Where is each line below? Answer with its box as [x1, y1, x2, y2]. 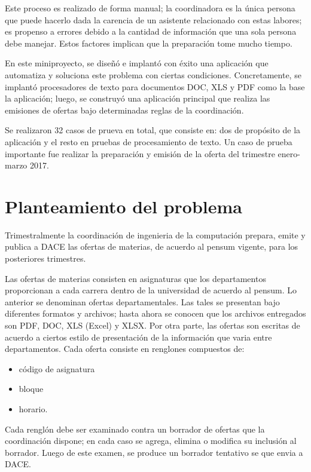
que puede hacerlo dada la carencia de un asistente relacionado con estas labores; [5, 13, 302, 26]
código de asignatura [19, 362, 95, 375]
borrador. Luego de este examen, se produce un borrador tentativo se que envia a [5, 446, 303, 458]
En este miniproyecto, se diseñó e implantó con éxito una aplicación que [5, 57, 269, 69]
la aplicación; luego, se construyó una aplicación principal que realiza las [5, 92, 270, 105]
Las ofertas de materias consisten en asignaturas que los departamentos [5, 272, 266, 284]
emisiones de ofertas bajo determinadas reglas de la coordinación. [5, 103, 244, 116]
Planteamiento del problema [5, 194, 242, 218]
